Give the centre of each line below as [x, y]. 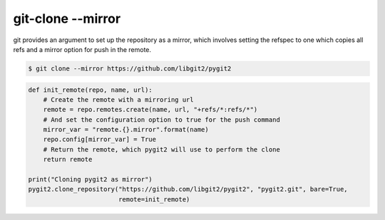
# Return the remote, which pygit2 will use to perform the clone [162, 149]
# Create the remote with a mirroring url [118, 99]
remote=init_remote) [154, 199]
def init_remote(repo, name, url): [90, 90]
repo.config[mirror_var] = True [100, 140]
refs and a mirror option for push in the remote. [82, 49]
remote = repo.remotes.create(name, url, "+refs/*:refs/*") [150, 110]
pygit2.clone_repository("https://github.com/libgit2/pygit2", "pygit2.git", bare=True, [188, 189]
